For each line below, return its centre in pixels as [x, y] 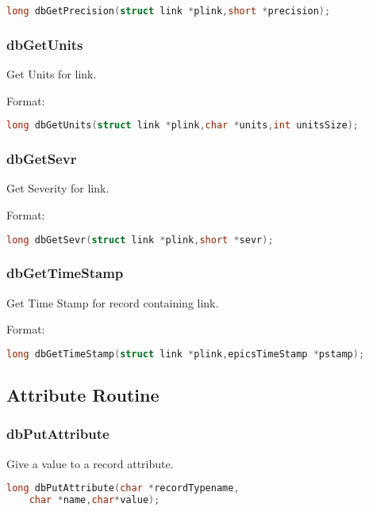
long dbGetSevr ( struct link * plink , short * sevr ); [140, 240]
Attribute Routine [83, 395]
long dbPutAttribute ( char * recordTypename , [123, 488]
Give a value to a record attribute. [90, 463]
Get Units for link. [52, 74]
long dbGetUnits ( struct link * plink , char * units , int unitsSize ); [183, 126]
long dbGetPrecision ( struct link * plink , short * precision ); [169, 11]
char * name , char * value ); [94, 500]
